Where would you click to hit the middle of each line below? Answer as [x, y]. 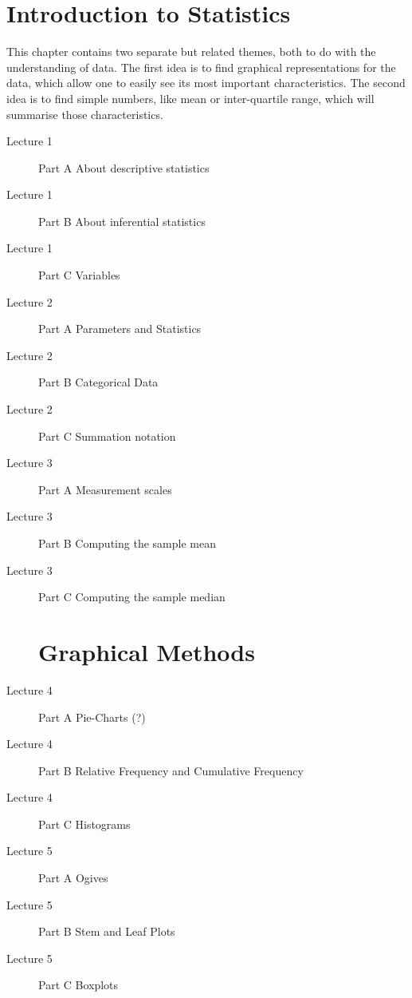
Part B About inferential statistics [122, 221]
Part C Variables [79, 275]
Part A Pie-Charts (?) [92, 717]
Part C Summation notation [107, 436]
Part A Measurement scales [105, 489]
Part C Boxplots [78, 985]
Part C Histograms [84, 824]
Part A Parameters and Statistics [120, 329]
